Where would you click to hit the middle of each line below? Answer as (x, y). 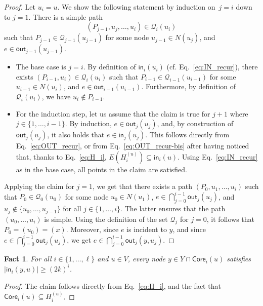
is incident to (147, 229)
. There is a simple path (65, 16)
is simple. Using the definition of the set (106, 219)
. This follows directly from (187, 135)
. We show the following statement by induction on (136, 7)
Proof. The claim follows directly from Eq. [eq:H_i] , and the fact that (113, 286)
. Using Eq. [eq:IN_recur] (218, 156)
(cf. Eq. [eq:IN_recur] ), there (212, 67)
